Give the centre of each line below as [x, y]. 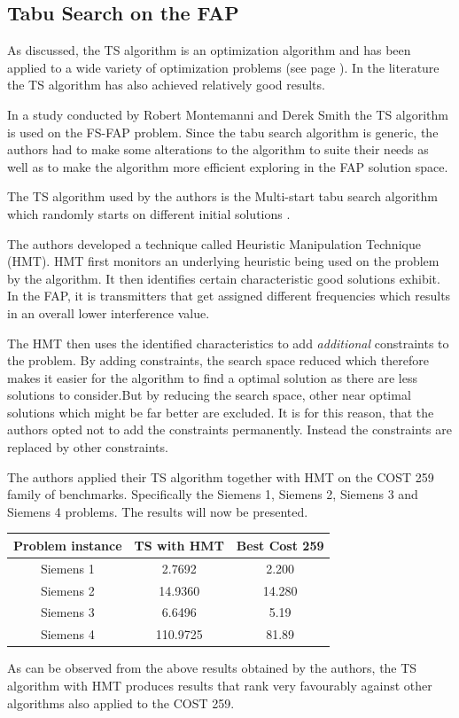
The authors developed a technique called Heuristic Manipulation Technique [214, 243]
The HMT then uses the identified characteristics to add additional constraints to [228, 343]
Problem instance [68, 545]
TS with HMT [179, 545]
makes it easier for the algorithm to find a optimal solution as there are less [213, 377]
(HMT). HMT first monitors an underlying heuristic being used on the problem [223, 261]
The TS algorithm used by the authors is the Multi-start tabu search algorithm [222, 196]
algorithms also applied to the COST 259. [121, 702]
